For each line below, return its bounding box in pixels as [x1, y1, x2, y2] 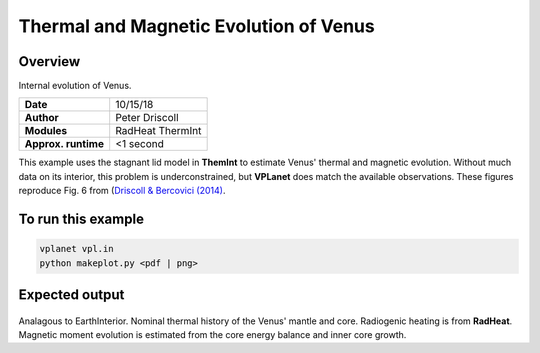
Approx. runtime [24, 137, 105, 151]
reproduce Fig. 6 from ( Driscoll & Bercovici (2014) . [18, 185, 226, 197]
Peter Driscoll [115, 111, 179, 125]
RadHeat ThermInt [115, 124, 202, 138]
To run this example [18, 211, 145, 228]
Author [24, 111, 59, 125]
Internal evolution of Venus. [18, 80, 132, 92]
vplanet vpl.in [39, 243, 114, 255]
